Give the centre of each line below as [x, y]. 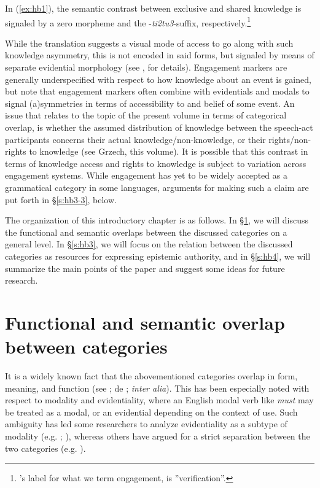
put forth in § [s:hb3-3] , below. [61, 199]
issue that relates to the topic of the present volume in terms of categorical [146, 115]
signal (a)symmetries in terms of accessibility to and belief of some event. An [150, 103]
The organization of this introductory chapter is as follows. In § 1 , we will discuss [157, 220]
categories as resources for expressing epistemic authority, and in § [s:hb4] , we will [158, 256]
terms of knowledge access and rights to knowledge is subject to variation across [156, 163]
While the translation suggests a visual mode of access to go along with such [149, 43]
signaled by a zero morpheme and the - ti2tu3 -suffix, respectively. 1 [128, 21]
